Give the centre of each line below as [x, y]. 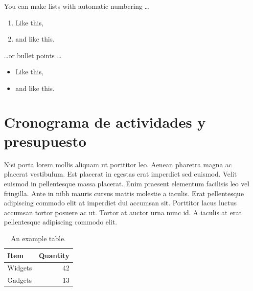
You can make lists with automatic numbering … [77, 6]
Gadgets [20, 280]
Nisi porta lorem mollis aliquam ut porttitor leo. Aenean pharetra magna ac [118, 164]
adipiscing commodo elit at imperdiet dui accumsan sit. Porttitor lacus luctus [120, 203]
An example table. [38, 238]
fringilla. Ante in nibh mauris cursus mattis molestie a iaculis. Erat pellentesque [124, 193]
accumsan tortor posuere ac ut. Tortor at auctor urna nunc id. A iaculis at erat [123, 212]
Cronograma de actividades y [105, 122]
